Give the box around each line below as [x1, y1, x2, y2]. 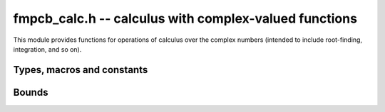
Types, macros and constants [13, 64, 148, 76]
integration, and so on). [13, 45, 82, 53]
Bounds [13, 86, 48, 99]
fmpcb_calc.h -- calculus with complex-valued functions [13, 11, 358, 26]
